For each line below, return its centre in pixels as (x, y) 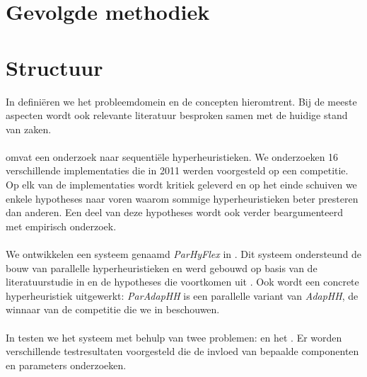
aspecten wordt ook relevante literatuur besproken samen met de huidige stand (177, 115)
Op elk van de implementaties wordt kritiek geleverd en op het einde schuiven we (181, 185)
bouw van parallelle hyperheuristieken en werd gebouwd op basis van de (162, 268)
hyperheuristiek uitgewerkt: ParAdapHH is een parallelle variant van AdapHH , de (182, 295)
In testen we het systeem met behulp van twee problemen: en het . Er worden (174, 337)
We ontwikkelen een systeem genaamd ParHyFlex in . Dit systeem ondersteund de (184, 254)
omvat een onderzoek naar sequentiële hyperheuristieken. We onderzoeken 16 (172, 156)
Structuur (54, 67)
